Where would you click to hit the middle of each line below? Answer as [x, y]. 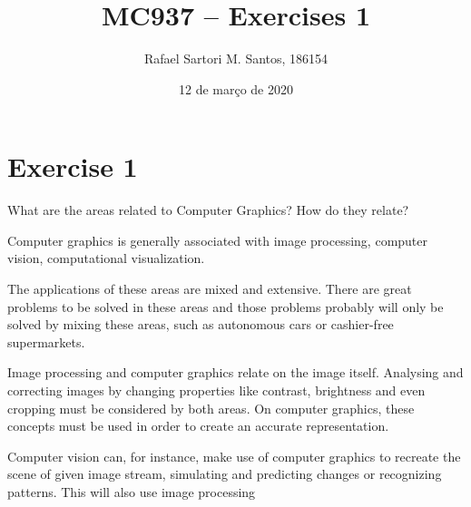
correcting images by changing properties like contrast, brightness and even [216, 390]
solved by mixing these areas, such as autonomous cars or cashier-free [201, 324]
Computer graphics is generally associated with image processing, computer [218, 240]
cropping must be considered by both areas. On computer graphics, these [211, 408]
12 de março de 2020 [235, 88]
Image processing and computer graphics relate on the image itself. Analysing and [235, 372]
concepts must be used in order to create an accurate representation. [198, 426]
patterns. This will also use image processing [132, 491]
